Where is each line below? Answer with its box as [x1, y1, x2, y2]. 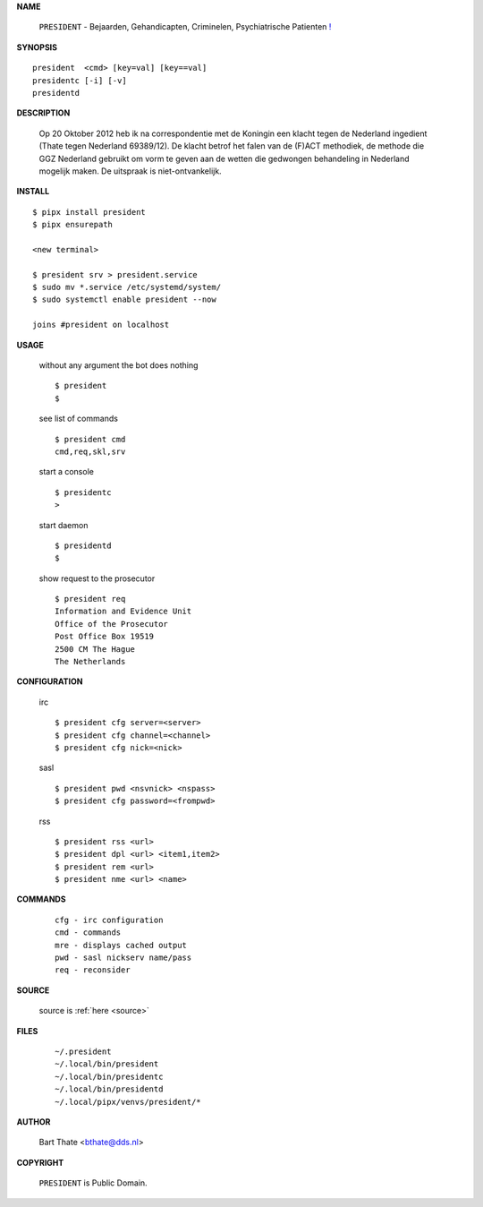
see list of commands [38, 413, 118, 424]
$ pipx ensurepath [32, 219, 114, 230]
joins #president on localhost [32, 320, 170, 330]
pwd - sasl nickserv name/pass [55, 953, 192, 963]
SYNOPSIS [16, 41, 58, 53]
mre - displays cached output [55, 940, 188, 950]
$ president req [55, 594, 126, 604]
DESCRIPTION [16, 107, 71, 118]
